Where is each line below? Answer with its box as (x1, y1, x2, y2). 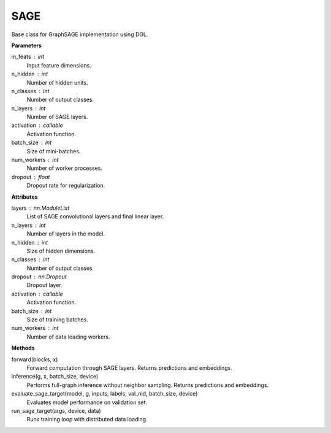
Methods (11, 344, 35, 352)
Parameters (11, 42, 42, 49)
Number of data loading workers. (26, 333, 110, 340)
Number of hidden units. (26, 79, 88, 86)
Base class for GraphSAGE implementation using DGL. (11, 31, 148, 38)
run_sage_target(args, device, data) (11, 407, 101, 414)
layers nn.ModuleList (11, 204, 70, 212)
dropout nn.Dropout (11, 273, 67, 280)
